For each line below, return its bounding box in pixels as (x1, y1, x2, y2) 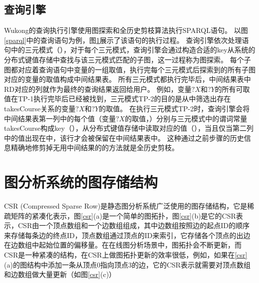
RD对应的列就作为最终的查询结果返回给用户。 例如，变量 (4, 83, 192, 94)
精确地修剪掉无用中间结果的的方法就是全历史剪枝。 (10, 142, 179, 153)
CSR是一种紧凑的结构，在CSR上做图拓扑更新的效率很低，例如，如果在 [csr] (4, 250, 248, 260)
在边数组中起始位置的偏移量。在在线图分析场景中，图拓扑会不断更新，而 (4, 240, 242, 250)
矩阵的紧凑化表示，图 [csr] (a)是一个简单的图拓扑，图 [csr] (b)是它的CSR (10, 210, 236, 221)
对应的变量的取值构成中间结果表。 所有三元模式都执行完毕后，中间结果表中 (4, 74, 251, 84)
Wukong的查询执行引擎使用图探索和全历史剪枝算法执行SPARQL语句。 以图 (4, 25, 248, 35)
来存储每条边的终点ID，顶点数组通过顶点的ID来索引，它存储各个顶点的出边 (4, 230, 251, 240)
